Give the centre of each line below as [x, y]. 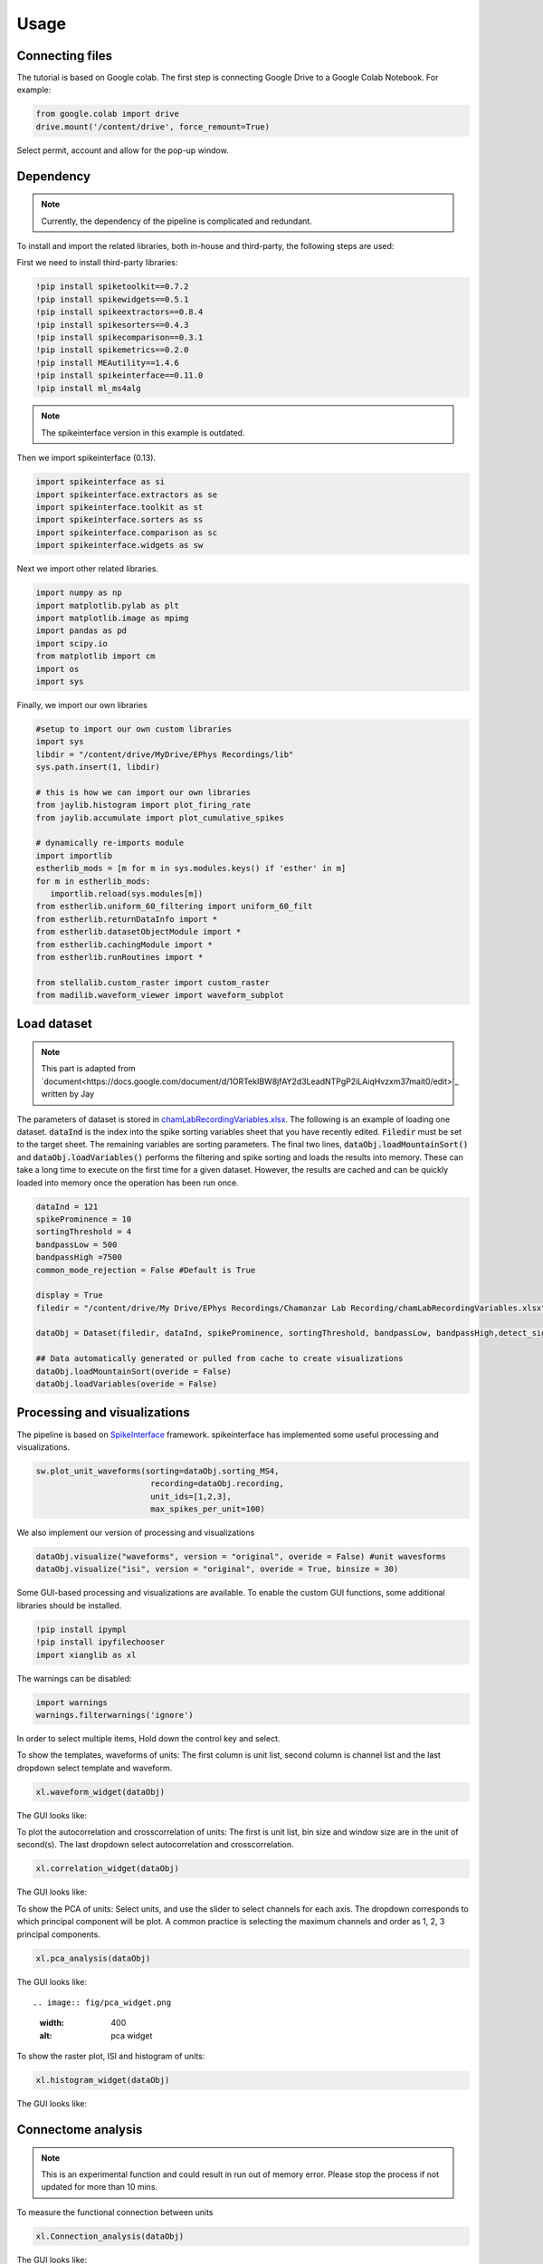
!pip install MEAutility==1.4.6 [108, 363]
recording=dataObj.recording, [217, 1484]
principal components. [59, 1934]
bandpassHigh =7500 [79, 1257]
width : [52, 2023]
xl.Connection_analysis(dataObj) [110, 2236]
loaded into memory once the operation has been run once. [128, 1183]
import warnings [72, 1702]
